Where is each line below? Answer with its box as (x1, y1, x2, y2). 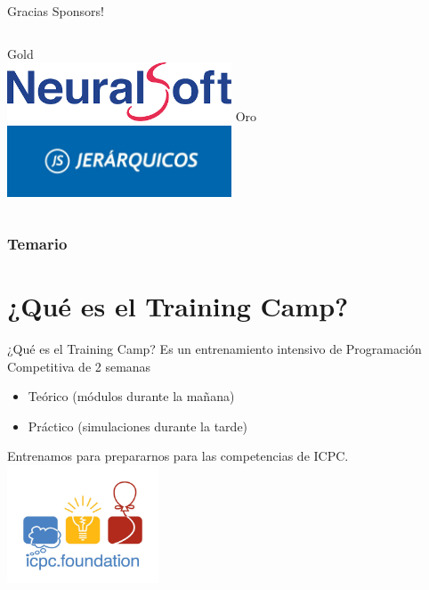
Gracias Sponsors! (7, 2, 104, 20)
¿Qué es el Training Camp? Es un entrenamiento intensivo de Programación (7, 340, 422, 358)
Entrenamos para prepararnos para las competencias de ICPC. (7, 447, 349, 465)
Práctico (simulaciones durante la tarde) (28, 416, 248, 435)
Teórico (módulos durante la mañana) (28, 387, 235, 406)
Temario (7, 233, 68, 255)
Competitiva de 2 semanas (7, 356, 151, 375)
